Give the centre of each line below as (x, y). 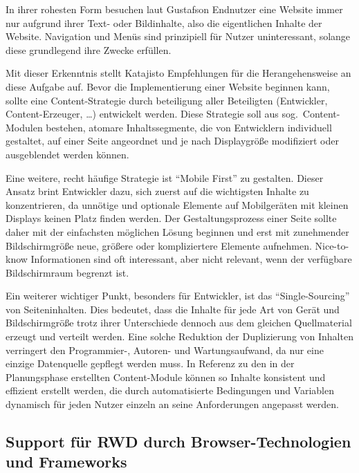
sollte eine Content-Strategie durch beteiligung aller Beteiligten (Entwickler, (167, 100)
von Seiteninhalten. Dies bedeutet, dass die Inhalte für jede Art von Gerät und (173, 309)
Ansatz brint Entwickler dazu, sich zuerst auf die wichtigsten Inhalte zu (157, 191)
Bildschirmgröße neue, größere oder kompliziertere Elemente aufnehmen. (159, 245)
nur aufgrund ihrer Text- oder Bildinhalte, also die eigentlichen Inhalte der (164, 22)
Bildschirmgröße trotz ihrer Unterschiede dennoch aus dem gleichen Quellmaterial (179, 323)
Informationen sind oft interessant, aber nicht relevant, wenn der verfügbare (191, 259)
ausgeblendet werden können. (67, 154)
